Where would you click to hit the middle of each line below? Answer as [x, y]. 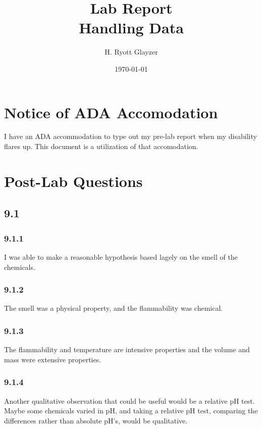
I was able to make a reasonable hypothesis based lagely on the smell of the [121, 257]
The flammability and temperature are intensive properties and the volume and [127, 349]
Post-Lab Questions [73, 181]
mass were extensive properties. [53, 359]
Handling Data [131, 28]
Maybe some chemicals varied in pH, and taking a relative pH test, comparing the [131, 411]
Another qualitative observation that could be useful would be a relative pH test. [129, 400]
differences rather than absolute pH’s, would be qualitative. [96, 420]
